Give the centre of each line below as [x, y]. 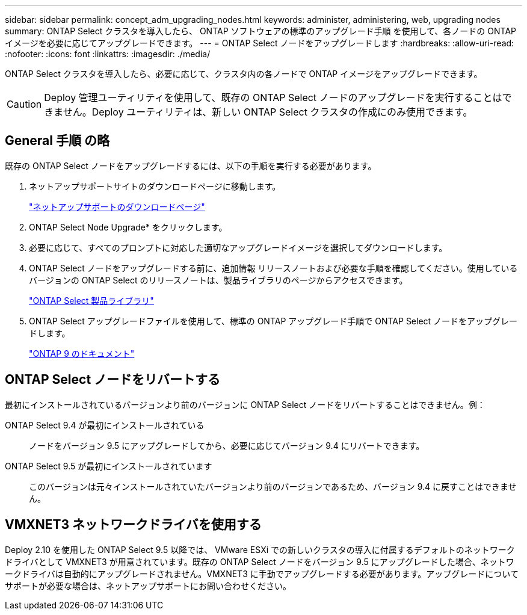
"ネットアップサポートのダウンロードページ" [117, 206]
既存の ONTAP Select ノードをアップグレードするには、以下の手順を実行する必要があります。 [191, 165]
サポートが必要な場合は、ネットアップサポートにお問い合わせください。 [148, 586]
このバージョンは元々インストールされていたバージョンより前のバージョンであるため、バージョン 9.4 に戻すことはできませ [273, 486]
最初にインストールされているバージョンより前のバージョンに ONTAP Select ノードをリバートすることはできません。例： [245, 404]
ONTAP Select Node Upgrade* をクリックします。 [128, 227]
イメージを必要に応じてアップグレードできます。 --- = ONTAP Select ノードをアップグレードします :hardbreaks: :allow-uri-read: [260, 43]
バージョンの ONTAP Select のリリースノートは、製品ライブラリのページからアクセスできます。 [218, 280]
